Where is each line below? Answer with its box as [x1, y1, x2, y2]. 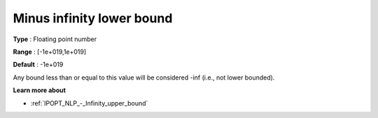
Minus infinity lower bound [13, 10, 173, 26]
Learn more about [13, 86, 66, 94]
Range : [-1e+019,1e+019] [13, 47, 87, 56]
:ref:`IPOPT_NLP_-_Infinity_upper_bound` [30, 98, 148, 108]
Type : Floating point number [13, 35, 97, 43]
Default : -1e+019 [13, 60, 64, 69]
